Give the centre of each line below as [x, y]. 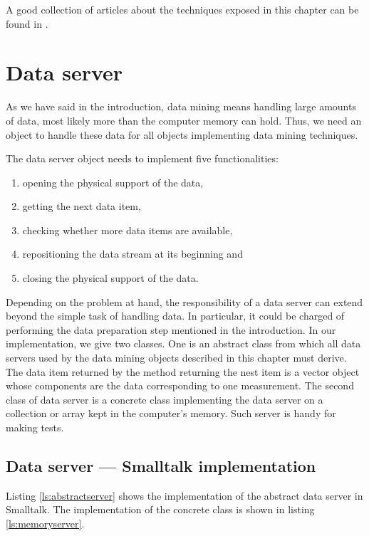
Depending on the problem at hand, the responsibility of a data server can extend [184, 301]
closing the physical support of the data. [110, 278]
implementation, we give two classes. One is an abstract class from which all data [183, 343]
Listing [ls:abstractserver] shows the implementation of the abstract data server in [184, 495]
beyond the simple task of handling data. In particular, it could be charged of [175, 316]
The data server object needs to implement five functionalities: [142, 158]
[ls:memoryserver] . [45, 523]
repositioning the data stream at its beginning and [132, 254]
